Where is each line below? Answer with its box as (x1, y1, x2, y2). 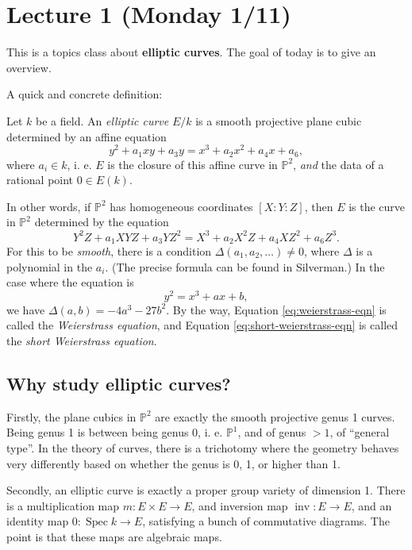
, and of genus (237, 424, 306, 440)
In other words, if (6, 198, 91, 214)
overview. (6, 59, 52, 75)
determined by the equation (34, 213, 169, 230)
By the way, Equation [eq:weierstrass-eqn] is (172, 301, 387, 317)
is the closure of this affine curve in (107, 156, 278, 172)
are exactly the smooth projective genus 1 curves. (155, 408, 395, 425)
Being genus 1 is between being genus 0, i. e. (6, 424, 223, 440)
